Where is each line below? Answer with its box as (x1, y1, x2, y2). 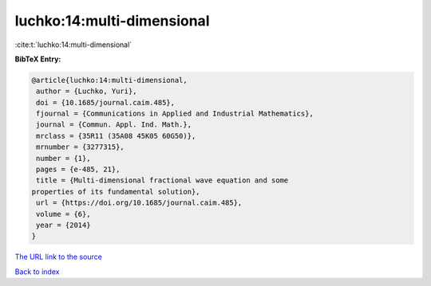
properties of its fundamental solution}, (31, 187, 200, 196)
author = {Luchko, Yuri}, (36, 87, 137, 96)
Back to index (14, 267, 60, 276)
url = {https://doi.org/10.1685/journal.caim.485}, (36, 198, 243, 207)
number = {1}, (36, 154, 91, 163)
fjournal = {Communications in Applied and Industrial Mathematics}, (36, 109, 314, 119)
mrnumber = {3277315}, (36, 143, 125, 151)
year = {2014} (36, 221, 91, 229)
